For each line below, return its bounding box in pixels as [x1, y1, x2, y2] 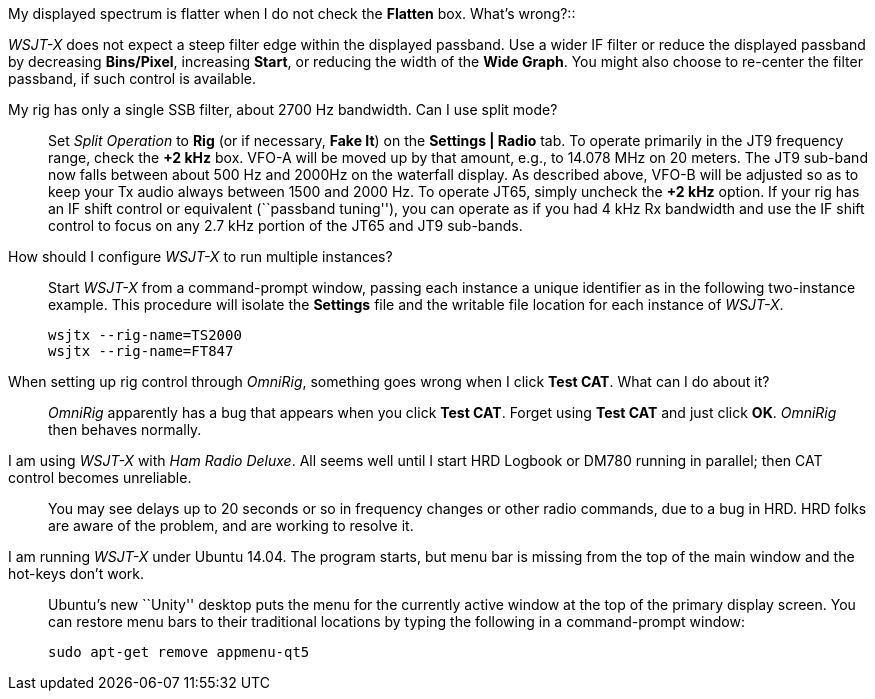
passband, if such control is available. [8, 70, 256, 87]
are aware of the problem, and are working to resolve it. [48, 517, 414, 534]
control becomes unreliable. [8, 469, 192, 486]
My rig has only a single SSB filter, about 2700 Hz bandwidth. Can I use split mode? [8, 101, 558, 118]
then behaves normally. [48, 421, 202, 438]
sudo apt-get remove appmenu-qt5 [48, 644, 310, 660]
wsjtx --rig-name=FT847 [48, 343, 234, 359]
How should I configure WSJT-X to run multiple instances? [8, 248, 393, 265]
